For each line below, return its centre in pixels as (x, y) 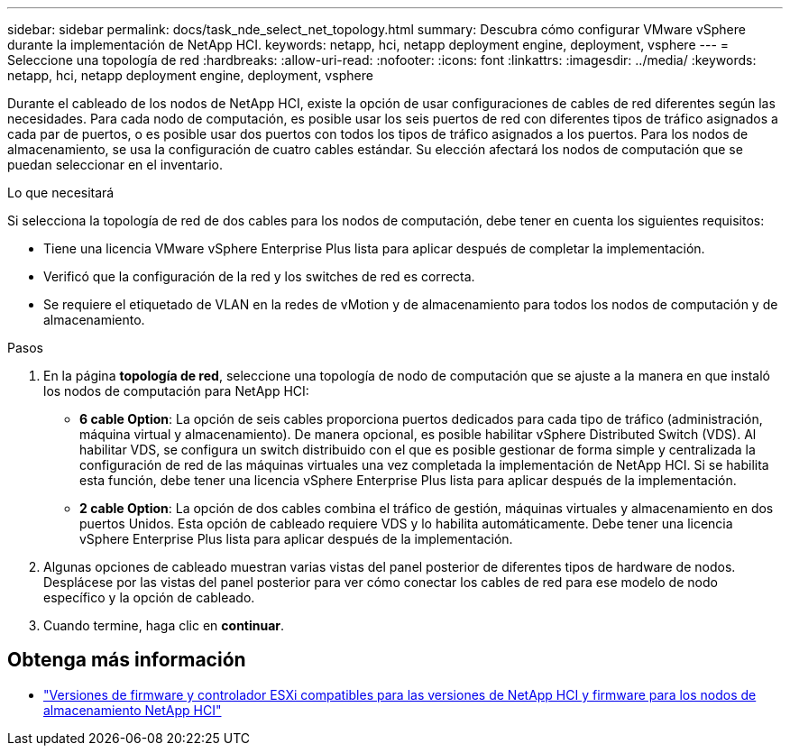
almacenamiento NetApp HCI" (133, 710)
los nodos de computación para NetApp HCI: (176, 391)
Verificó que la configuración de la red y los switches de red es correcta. (259, 276)
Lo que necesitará (61, 193)
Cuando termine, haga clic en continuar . (164, 625)
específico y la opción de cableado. (149, 597)
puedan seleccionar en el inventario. (115, 165)
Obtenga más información (127, 660)
